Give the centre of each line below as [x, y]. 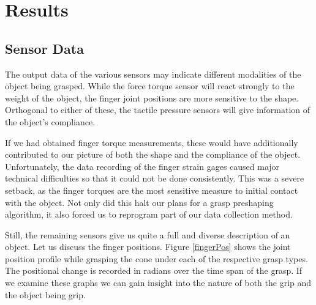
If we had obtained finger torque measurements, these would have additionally [152, 142]
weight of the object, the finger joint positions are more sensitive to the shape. [152, 97]
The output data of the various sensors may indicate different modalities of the [153, 74]
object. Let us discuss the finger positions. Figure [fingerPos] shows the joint [148, 247]
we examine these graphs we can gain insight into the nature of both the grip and [158, 283]
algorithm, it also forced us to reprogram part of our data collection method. [149, 214]
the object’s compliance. [50, 121]
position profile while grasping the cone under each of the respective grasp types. [156, 258]
